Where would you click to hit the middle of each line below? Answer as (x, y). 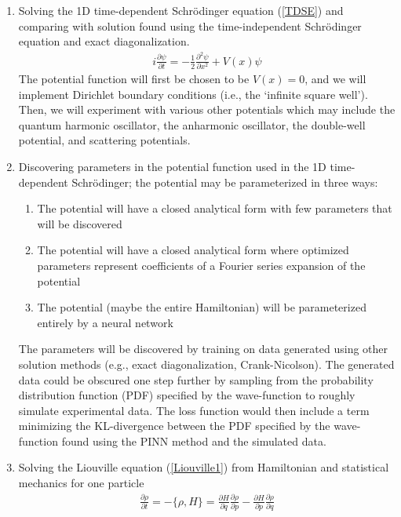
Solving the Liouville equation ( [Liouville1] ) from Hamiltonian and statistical (204, 467)
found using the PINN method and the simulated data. (194, 441)
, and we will (335, 78)
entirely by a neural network (105, 322)
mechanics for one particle (81, 483)
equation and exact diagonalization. (104, 41)
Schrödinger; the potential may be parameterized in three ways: (225, 182)
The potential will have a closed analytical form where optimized (193, 250)
